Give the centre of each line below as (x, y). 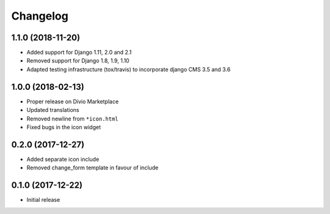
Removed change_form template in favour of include (93, 168)
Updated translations (53, 110)
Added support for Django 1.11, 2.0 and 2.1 (79, 53)
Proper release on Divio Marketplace (73, 101)
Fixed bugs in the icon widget (64, 127)
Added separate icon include (63, 159)
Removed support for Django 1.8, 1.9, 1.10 (78, 61)
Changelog (40, 16)
